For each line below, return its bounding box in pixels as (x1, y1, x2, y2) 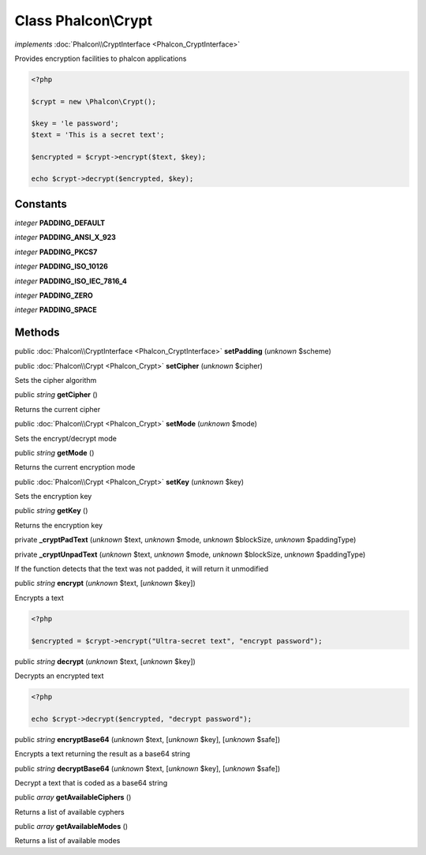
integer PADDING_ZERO (14, 291, 94, 300)
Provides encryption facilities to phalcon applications (14, 54, 187, 63)
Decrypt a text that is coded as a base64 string (14, 778, 168, 787)
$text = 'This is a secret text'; (31, 130, 165, 139)
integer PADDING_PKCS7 (14, 247, 98, 257)
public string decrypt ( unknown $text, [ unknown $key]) (14, 656, 196, 666)
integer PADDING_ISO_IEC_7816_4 (14, 276, 128, 286)
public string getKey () (14, 506, 88, 516)
